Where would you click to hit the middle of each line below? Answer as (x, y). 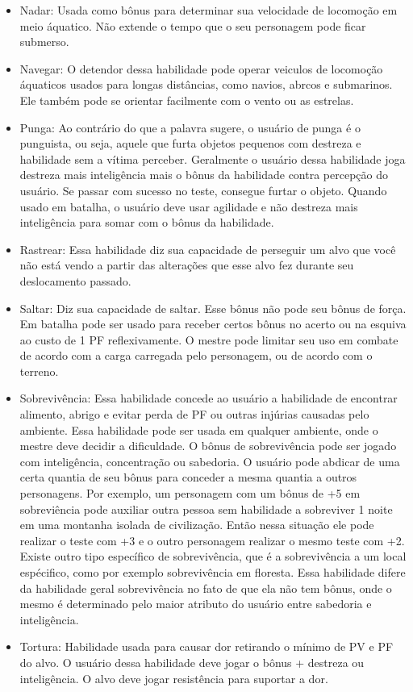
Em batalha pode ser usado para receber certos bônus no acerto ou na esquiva (213, 324)
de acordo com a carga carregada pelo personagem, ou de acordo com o (196, 355)
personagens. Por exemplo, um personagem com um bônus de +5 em (190, 493)
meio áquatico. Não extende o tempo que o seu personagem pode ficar (193, 25)
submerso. (44, 42)
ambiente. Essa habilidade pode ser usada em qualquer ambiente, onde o (199, 429)
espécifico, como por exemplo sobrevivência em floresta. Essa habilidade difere (213, 572)
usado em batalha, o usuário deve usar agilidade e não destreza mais (189, 206)
